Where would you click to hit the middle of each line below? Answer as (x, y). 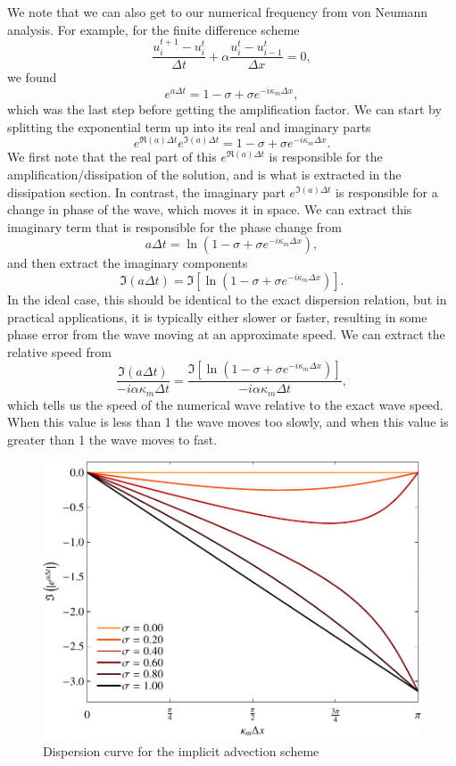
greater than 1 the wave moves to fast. (112, 439)
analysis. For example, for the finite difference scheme (153, 29)
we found (32, 77)
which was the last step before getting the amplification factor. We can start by (224, 109)
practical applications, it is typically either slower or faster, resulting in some (217, 316)
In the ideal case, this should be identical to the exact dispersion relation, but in (227, 299)
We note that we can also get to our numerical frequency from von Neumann (218, 12)
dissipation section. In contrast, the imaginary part (146, 191)
